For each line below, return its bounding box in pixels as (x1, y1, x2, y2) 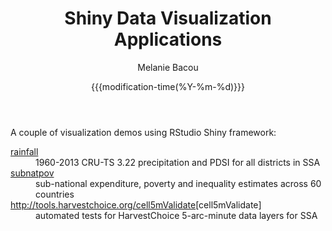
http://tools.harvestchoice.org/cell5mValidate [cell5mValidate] (10, 198, 262, 211)
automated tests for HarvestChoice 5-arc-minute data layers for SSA (35, 209, 318, 221)
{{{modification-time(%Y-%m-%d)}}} (90, 80, 246, 92)
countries (35, 188, 75, 200)
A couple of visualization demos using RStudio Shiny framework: (10, 126, 277, 138)
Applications (113, 28, 223, 51)
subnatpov (10, 167, 55, 179)
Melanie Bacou (137, 61, 199, 73)
